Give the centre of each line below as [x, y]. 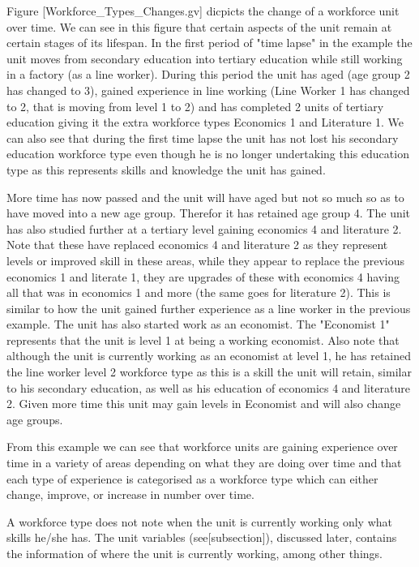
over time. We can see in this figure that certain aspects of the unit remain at [199, 26]
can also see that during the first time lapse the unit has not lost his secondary [203, 137]
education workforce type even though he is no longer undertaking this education [208, 154]
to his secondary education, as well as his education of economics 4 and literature [208, 387]
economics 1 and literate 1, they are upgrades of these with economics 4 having [203, 276]
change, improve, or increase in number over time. [130, 494]
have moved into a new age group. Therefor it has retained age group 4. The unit [209, 213]
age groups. [35, 419]
